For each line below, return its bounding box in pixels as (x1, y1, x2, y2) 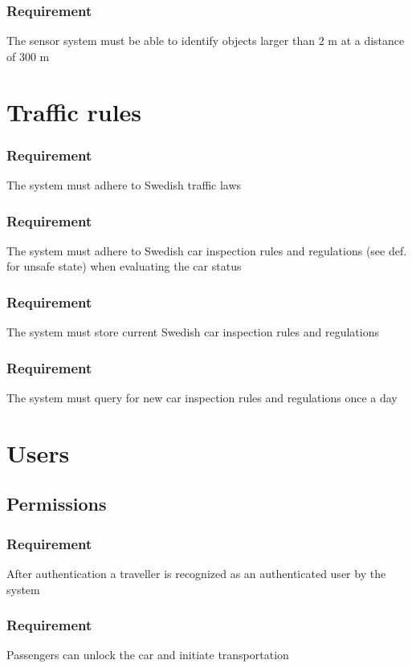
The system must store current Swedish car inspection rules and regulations (6, 324, 379, 340)
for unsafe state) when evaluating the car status (6, 258, 242, 275)
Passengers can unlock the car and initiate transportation (6, 646, 289, 663)
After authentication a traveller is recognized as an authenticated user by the (6, 565, 386, 581)
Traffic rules (6, 95, 142, 128)
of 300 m (6, 47, 50, 64)
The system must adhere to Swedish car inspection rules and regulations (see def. (6, 242, 407, 259)
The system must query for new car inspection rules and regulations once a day (6, 389, 398, 406)
